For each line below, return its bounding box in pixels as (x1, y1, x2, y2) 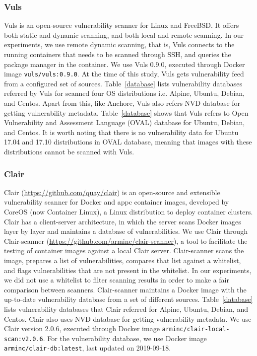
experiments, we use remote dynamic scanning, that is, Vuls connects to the (4, 39, 235, 50)
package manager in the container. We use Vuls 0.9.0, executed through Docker (4, 59, 245, 69)
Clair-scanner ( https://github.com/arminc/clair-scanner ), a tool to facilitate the (4, 235, 248, 246)
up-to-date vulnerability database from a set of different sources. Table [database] (4, 294, 253, 304)
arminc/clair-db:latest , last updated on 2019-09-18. (4, 343, 171, 353)
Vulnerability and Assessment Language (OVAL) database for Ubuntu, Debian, (4, 117, 245, 128)
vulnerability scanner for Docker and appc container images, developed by (4, 197, 229, 207)
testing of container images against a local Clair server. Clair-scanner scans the (4, 245, 244, 256)
